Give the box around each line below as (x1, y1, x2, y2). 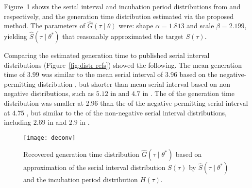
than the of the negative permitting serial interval (100, 97, 248, 108)
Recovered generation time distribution (23, 149, 139, 159)
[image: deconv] (23, 134, 76, 141)
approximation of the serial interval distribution (23, 162, 166, 172)
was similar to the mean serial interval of (41, 69, 163, 79)
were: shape (118, 20, 153, 31)
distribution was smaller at (4, 97, 84, 108)
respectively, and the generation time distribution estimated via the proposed (4, 11, 234, 21)
